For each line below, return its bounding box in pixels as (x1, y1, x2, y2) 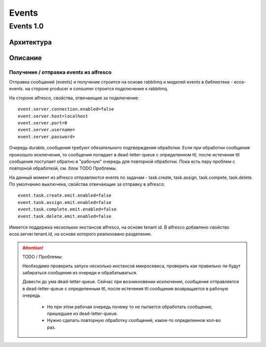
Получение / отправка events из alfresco (9, 69, 112, 76)
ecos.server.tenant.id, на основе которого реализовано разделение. (9, 231, 152, 237)
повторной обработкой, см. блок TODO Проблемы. (9, 165, 117, 172)
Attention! (22, 245, 44, 251)
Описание (9, 54, 42, 62)
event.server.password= (18, 134, 75, 140)
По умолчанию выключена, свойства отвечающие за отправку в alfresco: (9, 181, 165, 187)
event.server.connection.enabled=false (18, 106, 114, 112)
